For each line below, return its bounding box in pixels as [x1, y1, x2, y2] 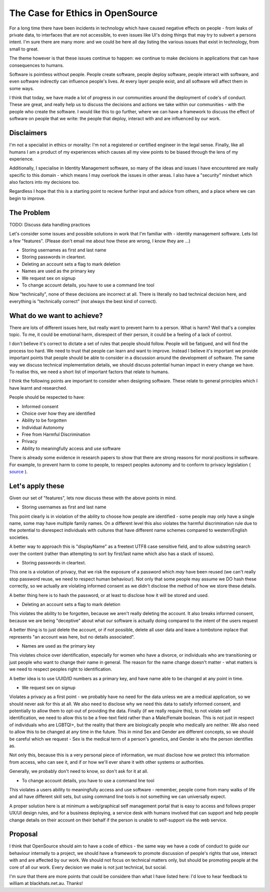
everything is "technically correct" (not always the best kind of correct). [9, 298, 157, 304]
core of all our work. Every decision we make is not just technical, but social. [9, 864, 167, 870]
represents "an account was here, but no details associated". [9, 634, 135, 640]
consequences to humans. [9, 62, 64, 68]
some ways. [9, 85, 34, 91]
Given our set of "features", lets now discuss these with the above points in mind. [9, 495, 177, 501]
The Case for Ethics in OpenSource [9, 8, 158, 19]
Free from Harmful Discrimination [21, 431, 90, 438]
